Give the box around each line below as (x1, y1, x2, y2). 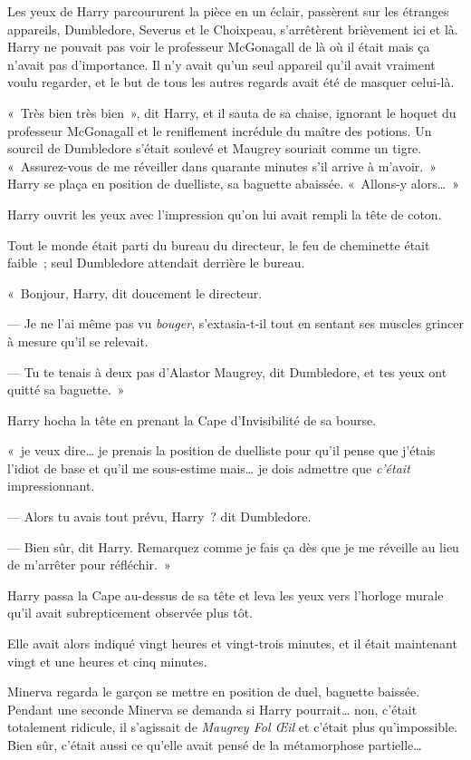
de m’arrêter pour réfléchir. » (7, 555, 171, 574)
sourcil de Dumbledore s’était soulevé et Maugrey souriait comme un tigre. (7, 139, 422, 158)
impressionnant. (7, 476, 95, 495)
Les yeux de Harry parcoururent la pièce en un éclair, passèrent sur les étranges (7, 2, 449, 20)
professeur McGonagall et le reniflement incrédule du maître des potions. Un (7, 121, 432, 140)
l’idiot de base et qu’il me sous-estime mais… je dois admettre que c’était (7, 458, 410, 477)
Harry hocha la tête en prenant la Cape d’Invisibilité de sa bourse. (7, 410, 377, 429)
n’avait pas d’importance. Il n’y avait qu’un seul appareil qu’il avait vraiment (7, 54, 436, 73)
